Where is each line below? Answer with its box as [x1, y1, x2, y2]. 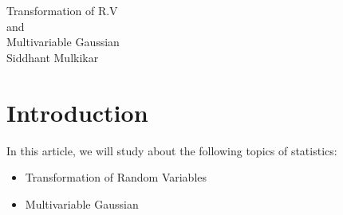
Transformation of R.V [6, 2, 118, 18]
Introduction [6, 96, 148, 128]
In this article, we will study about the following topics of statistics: [6, 142, 337, 158]
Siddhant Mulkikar [6, 49, 99, 65]
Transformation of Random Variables [25, 169, 207, 186]
